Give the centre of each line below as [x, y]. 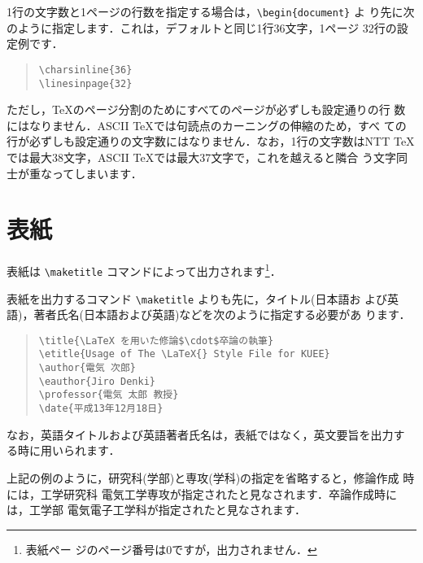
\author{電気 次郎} [87, 368]
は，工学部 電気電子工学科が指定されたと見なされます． [157, 510]
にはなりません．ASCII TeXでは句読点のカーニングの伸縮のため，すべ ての [207, 125]
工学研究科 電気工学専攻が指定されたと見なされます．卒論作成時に [219, 493]
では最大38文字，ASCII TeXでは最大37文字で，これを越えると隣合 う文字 [201, 157]
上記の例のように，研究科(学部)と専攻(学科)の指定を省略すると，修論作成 [203, 477]
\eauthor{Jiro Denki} [97, 381]
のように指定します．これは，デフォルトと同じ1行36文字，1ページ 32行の [202, 27]
